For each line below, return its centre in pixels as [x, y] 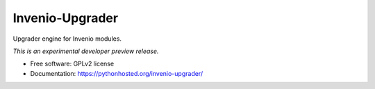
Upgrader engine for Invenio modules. [67, 39]
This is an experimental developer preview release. [86, 51]
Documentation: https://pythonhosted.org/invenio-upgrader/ [117, 73]
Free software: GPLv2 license [72, 64]
